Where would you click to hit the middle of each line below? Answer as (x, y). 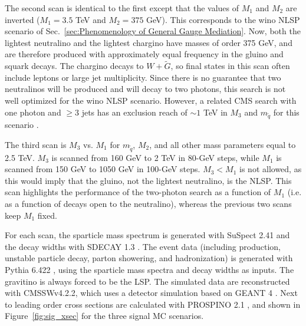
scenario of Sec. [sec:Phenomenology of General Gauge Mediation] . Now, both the (153, 31)
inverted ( (22, 19)
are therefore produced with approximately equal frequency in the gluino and (144, 54)
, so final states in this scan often (230, 66)
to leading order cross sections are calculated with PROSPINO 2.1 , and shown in (153, 304)
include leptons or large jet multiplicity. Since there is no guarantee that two (143, 77)
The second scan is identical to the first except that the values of (122, 8)
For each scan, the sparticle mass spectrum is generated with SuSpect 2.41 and (147, 235)
